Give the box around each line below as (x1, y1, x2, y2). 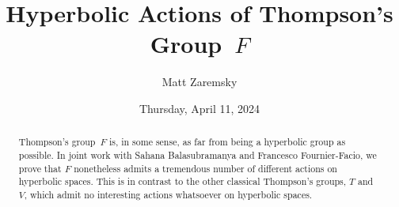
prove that (18, 161, 62, 175)
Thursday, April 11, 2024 (139, 100, 260, 116)
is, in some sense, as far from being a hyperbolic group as (108, 135, 346, 149)
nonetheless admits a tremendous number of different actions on (74, 161, 337, 175)
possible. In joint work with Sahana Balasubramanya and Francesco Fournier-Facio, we (18, 148, 377, 161)
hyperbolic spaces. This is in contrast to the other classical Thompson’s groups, (18, 175, 347, 188)
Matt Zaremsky (161, 73, 237, 90)
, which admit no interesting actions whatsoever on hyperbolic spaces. (24, 187, 313, 201)
